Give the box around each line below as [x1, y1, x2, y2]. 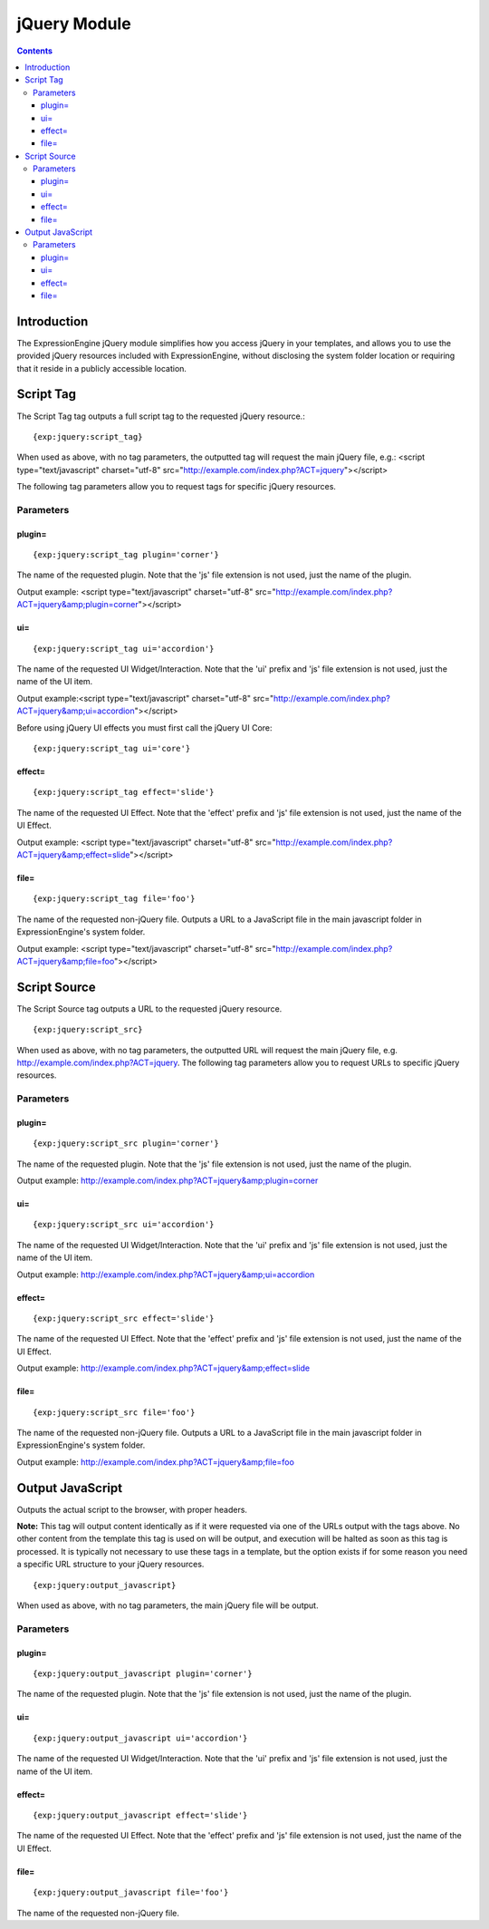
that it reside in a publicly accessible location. [16, 363, 187, 373]
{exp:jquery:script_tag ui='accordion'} [33, 644, 215, 654]
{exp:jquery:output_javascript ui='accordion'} [33, 1732, 248, 1743]
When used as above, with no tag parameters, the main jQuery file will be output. [16, 1600, 319, 1611]
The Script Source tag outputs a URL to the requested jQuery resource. [16, 1003, 283, 1014]
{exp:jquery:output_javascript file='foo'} [33, 1887, 229, 1898]
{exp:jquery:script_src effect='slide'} [33, 1313, 215, 1323]
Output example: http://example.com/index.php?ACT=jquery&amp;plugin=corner [16, 1175, 319, 1187]
